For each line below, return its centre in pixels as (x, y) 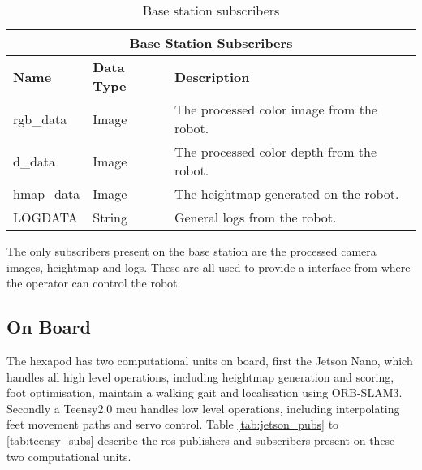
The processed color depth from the (276, 151)
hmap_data (47, 194)
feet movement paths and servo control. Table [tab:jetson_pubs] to (173, 424)
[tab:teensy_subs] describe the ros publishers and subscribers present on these (201, 440)
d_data (34, 161)
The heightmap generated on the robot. (286, 194)
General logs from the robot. (255, 217)
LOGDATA (45, 217)
